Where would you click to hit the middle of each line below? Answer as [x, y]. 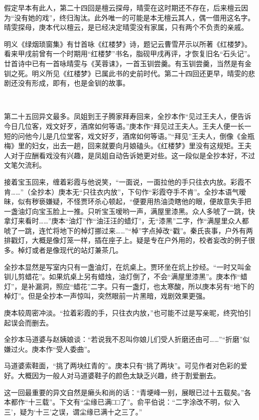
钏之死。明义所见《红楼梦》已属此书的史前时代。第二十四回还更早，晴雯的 [126, 73]
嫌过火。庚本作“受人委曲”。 [49, 349]
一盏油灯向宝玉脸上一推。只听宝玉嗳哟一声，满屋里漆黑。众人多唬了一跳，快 [129, 211]
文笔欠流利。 [25, 165]
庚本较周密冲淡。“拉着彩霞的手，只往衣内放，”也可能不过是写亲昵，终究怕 [124, 313]
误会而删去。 [32, 322]
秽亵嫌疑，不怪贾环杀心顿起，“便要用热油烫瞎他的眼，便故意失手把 [141, 201]
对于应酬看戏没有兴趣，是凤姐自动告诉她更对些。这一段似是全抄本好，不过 [133, 155]
